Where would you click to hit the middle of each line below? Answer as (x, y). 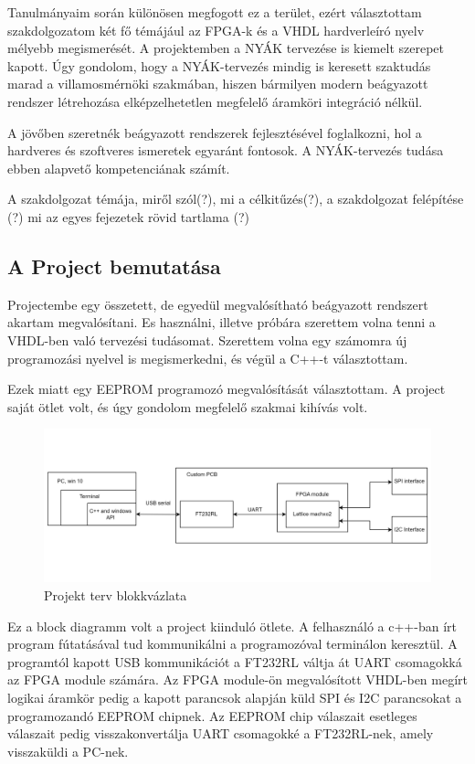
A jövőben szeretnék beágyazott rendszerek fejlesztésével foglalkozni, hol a (215, 132)
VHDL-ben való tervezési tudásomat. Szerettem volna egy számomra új (207, 340)
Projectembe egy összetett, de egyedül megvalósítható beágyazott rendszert (218, 304)
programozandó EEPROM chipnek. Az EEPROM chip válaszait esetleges (212, 715)
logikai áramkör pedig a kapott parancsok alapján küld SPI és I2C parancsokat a (235, 697)
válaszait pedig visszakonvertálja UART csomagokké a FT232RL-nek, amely (221, 733)
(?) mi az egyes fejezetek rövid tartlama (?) (128, 216)
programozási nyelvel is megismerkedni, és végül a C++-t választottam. (208, 358)
